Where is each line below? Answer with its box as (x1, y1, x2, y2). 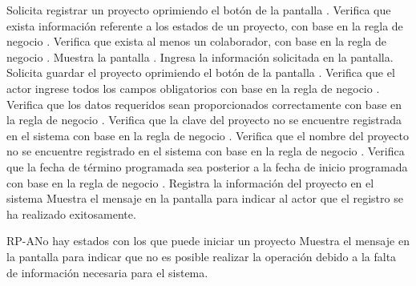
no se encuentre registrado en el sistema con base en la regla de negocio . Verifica (6, 143, 405, 159)
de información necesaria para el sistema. (6, 264, 208, 280)
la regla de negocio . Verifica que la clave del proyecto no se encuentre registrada (6, 111, 402, 128)
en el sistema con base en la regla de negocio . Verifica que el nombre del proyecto (6, 127, 409, 143)
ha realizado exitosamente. (6, 205, 136, 222)
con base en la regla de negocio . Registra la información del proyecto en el (6, 174, 374, 191)
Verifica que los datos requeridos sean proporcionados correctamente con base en (6, 95, 402, 112)
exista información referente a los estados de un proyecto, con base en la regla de (6, 17, 403, 34)
